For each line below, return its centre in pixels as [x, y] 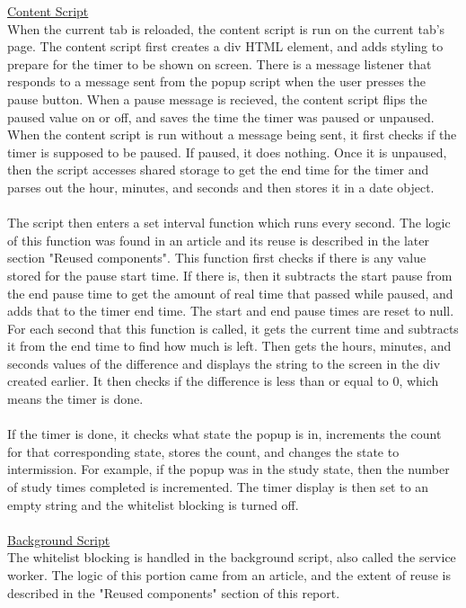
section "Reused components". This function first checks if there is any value [217, 258]
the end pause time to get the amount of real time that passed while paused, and [230, 293]
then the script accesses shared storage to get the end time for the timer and [218, 170]
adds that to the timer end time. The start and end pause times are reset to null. [231, 311]
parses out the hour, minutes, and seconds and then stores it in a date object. [221, 187]
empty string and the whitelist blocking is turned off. [153, 504]
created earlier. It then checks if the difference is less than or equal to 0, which [223, 381]
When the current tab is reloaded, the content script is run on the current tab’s [226, 28]
